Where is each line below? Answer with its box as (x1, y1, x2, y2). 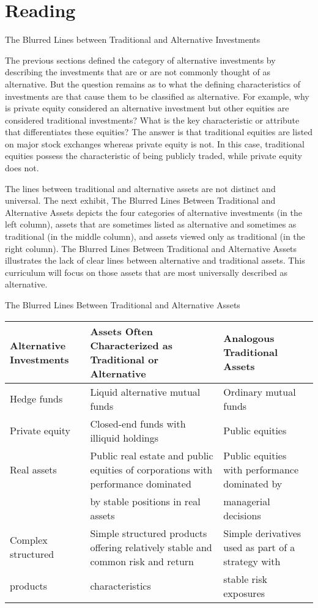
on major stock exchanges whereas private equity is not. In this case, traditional (5, 137, 305, 150)
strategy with (223, 554, 281, 568)
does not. (5, 161, 39, 174)
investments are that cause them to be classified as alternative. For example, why (5, 89, 309, 102)
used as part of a (223, 539, 295, 554)
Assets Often (90, 324, 153, 338)
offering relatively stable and (90, 539, 212, 554)
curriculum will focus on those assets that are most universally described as (5, 265, 288, 278)
